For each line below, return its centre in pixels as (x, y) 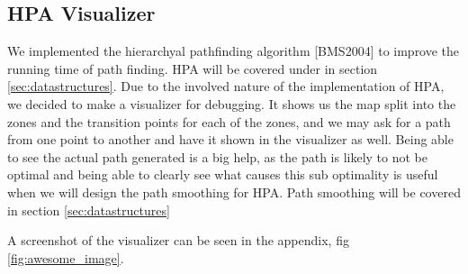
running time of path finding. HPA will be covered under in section (193, 68)
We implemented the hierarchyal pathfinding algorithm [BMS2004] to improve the (234, 51)
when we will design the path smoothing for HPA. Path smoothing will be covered (234, 192)
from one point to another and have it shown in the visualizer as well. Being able (230, 139)
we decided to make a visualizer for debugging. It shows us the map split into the (232, 103)
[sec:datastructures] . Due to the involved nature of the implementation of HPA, (226, 86)
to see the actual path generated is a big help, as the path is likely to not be (217, 156)
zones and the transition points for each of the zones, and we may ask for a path (229, 121)
